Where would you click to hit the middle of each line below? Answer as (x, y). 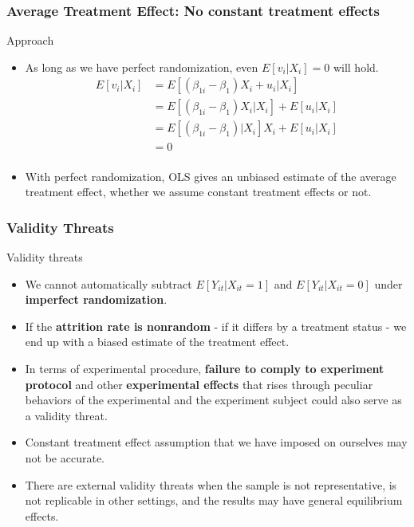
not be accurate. (65, 457)
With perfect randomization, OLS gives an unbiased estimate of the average (211, 176)
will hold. (356, 67)
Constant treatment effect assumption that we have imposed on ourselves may (216, 442)
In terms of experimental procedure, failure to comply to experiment (205, 368)
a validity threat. (66, 415)
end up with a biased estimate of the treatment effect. (157, 342)
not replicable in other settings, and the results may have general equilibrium (214, 500)
